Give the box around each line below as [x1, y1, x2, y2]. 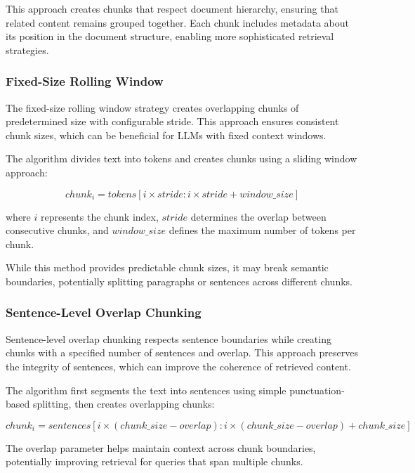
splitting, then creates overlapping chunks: [32, 396, 215, 411]
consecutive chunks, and [6, 223, 109, 238]
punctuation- [289, 382, 345, 397]
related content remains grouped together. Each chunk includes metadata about [6, 15, 349, 30]
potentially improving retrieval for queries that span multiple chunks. [6, 454, 303, 469]
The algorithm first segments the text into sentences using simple [6, 382, 286, 397]
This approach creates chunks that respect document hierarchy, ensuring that [6, 1, 338, 15]
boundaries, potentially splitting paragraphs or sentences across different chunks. [6, 273, 353, 288]
